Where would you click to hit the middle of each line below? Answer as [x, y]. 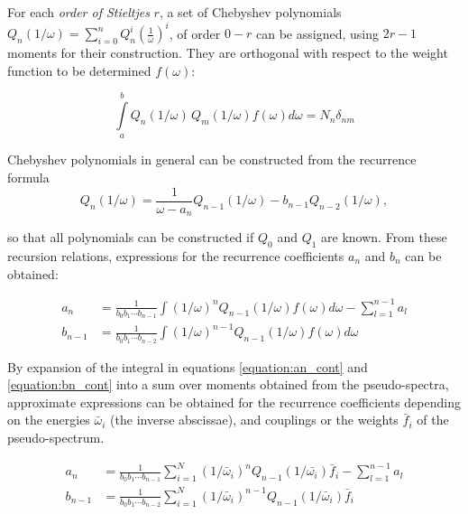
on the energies [49, 420]
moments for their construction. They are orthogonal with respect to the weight [228, 53]
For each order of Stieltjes [78, 12]
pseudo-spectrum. [56, 438]
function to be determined [79, 70]
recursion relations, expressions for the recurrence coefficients [176, 255]
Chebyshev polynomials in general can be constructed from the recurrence [212, 159]
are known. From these [384, 237]
